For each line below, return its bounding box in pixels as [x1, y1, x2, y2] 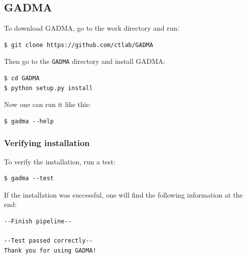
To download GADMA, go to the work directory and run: [4, 23, 180, 33]
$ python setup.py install [4, 84, 93, 92]
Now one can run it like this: [4, 99, 91, 109]
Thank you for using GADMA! [4, 247, 97, 254]
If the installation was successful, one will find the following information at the [4, 189, 243, 200]
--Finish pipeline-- [4, 218, 72, 225]
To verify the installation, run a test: [4, 156, 116, 166]
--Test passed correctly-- [4, 237, 93, 245]
